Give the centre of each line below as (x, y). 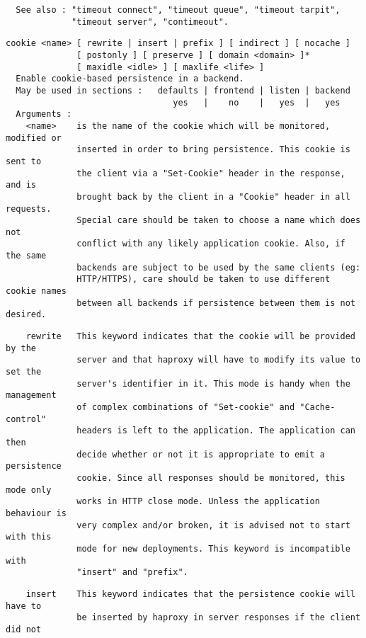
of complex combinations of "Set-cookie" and (186, 407)
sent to (24, 161)
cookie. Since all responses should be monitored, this (211, 478)
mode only (29, 490)
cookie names (36, 291)
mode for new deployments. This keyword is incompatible (213, 548)
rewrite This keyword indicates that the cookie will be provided (190, 337)
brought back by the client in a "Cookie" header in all (213, 196)
